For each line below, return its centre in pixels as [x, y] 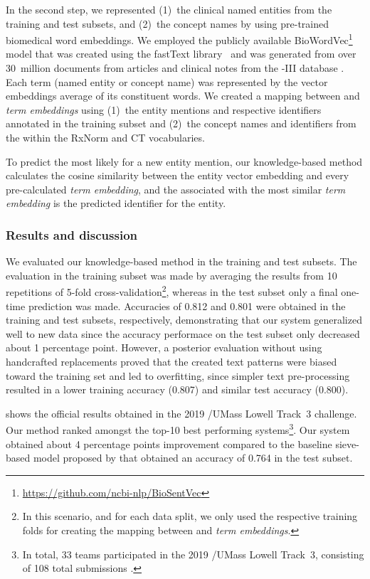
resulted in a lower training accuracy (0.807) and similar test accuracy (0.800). [177, 389]
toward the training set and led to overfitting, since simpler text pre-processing [178, 375]
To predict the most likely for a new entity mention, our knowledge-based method [184, 161]
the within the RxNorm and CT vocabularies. [105, 137]
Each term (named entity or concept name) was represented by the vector [167, 81]
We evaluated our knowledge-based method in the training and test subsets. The [181, 261]
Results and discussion [72, 234]
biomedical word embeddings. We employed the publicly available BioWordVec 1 [179, 39]
